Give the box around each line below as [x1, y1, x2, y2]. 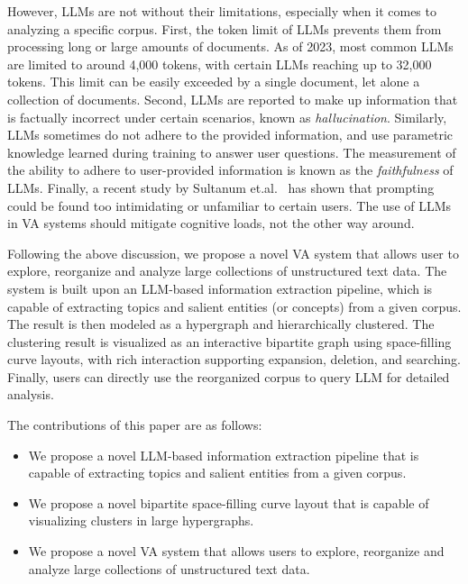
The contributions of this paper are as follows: [7, 415, 262, 434]
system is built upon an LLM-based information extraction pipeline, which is [7, 278, 433, 297]
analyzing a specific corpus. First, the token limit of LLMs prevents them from [7, 19, 442, 38]
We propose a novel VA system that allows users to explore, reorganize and [28, 542, 445, 561]
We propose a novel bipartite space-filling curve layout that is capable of [28, 493, 429, 512]
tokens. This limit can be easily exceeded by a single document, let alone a [7, 72, 420, 91]
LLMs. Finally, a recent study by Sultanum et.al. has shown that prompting [7, 178, 435, 196]
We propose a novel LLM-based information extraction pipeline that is [28, 445, 419, 464]
